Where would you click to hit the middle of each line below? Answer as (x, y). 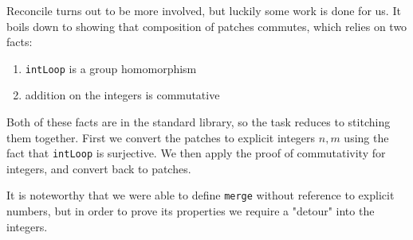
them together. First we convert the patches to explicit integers (161, 137)
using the (366, 137)
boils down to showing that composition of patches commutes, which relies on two (207, 26)
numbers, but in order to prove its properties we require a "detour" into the (191, 211)
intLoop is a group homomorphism (111, 68)
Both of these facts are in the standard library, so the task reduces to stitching (199, 122)
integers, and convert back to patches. (99, 168)
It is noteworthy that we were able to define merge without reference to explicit (201, 195)
